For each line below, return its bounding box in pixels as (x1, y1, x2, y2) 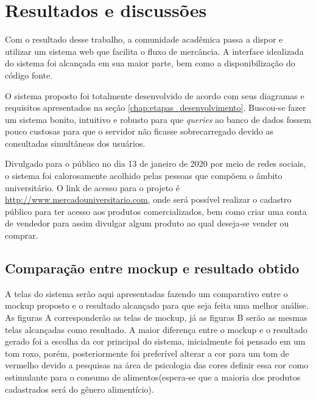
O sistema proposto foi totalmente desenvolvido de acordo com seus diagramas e (5, 89, 304, 102)
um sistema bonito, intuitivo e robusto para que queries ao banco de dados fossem (5, 113, 311, 125)
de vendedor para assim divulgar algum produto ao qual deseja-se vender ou (5, 217, 289, 230)
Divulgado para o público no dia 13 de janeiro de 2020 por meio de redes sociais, (5, 157, 306, 170)
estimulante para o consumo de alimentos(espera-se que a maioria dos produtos (5, 370, 301, 383)
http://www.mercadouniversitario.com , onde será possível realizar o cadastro (5, 193, 292, 206)
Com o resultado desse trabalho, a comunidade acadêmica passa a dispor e (5, 33, 283, 46)
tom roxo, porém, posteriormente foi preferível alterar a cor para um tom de (5, 346, 289, 359)
